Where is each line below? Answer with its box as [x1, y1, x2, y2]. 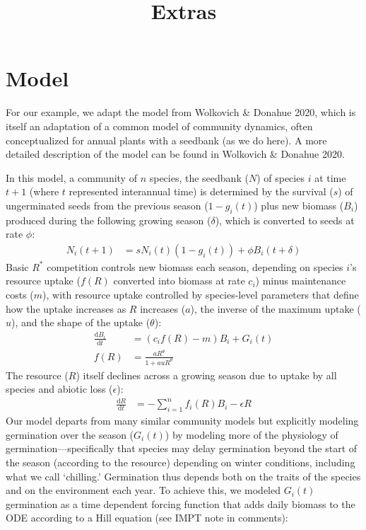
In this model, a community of [6, 170, 137, 185]
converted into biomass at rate [113, 273, 245, 288]
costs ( [6, 287, 34, 302]
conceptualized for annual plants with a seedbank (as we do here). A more [6, 132, 327, 147]
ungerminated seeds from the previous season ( [6, 197, 208, 212]
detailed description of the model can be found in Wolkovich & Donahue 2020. [6, 146, 345, 161]
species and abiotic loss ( [6, 381, 113, 396]
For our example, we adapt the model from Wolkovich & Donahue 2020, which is [6, 105, 356, 120]
